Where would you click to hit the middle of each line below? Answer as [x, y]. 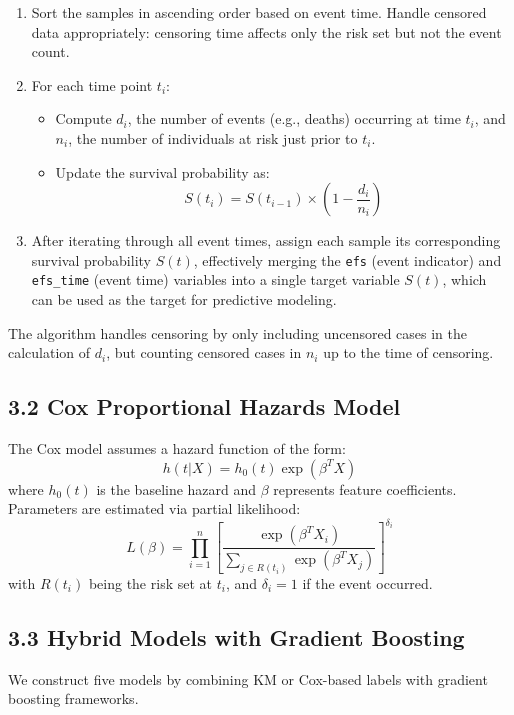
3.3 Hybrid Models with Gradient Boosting [236, 636]
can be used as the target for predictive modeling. [184, 299]
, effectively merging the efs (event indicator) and [347, 259]
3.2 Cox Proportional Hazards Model [204, 406]
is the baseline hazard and [176, 488]
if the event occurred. [367, 582]
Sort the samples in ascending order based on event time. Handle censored [259, 12]
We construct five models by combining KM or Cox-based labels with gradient [248, 678]
